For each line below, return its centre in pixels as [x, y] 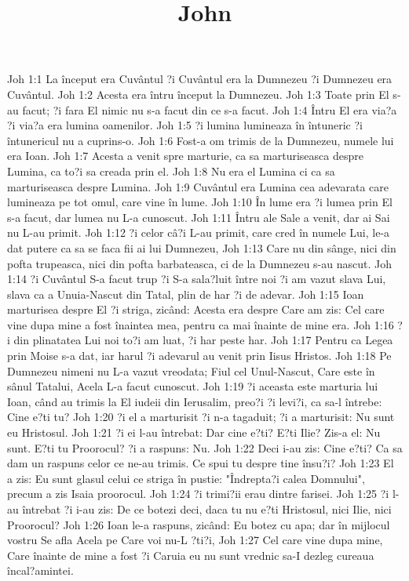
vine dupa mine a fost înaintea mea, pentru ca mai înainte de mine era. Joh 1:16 [201, 324]
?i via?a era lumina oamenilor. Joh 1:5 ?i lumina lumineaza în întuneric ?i [185, 125]
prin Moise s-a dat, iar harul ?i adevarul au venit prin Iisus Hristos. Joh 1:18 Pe [199, 356]
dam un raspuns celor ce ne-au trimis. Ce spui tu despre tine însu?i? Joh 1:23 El [201, 463]
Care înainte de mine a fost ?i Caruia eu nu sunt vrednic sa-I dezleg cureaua [191, 555]
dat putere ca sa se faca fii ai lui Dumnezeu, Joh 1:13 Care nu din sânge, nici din [202, 247]
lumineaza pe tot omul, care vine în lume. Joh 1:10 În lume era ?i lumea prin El [200, 202]
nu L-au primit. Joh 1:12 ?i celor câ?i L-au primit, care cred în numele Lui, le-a [199, 232]
